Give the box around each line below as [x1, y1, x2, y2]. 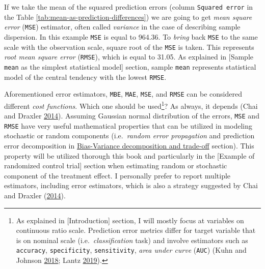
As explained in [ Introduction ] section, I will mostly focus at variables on [16, 215, 244, 225]
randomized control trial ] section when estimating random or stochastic [4, 160, 227, 171]
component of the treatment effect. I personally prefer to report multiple [4, 170, 231, 181]
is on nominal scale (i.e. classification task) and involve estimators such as [16, 234, 248, 245]
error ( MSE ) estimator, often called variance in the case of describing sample [4, 21, 241, 32]
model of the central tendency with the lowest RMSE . [4, 71, 167, 82]
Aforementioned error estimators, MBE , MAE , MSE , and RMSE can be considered [4, 88, 242, 99]
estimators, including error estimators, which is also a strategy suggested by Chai [4, 180, 258, 191]
